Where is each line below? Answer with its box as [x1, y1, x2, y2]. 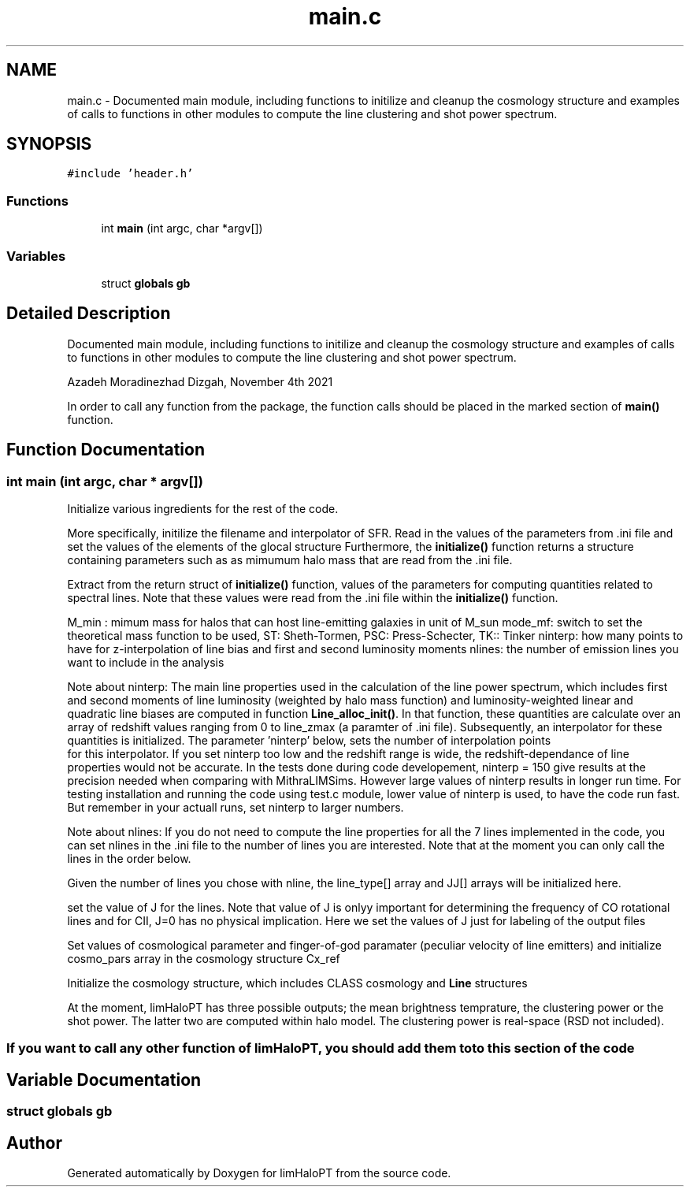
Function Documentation [6, 440, 205, 460]
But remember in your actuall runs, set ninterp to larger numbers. [67, 801, 404, 814]
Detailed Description [6, 303, 171, 324]
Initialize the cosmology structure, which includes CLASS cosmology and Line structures [67, 976, 528, 990]
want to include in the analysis [67, 656, 224, 669]
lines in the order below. [67, 852, 191, 865]
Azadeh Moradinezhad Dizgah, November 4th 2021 [67, 374, 333, 388]
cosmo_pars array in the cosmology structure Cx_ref [67, 952, 340, 965]
